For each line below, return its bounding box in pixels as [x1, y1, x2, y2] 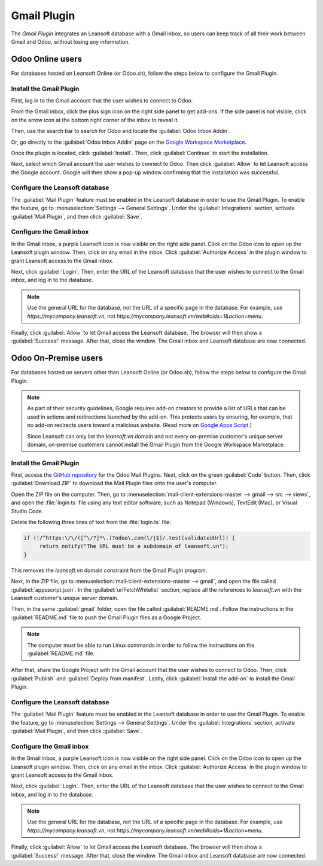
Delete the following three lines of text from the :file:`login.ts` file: [11, 519, 171, 526]
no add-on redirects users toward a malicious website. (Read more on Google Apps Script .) [27, 422, 252, 429]
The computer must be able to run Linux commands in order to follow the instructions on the [27, 641, 255, 649]
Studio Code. [11, 507, 44, 514]
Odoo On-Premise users [11, 353, 103, 364]
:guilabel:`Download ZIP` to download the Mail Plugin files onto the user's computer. [11, 480, 218, 487]
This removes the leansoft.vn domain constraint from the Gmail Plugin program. [11, 567, 208, 574]
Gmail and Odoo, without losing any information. [11, 38, 130, 45]
